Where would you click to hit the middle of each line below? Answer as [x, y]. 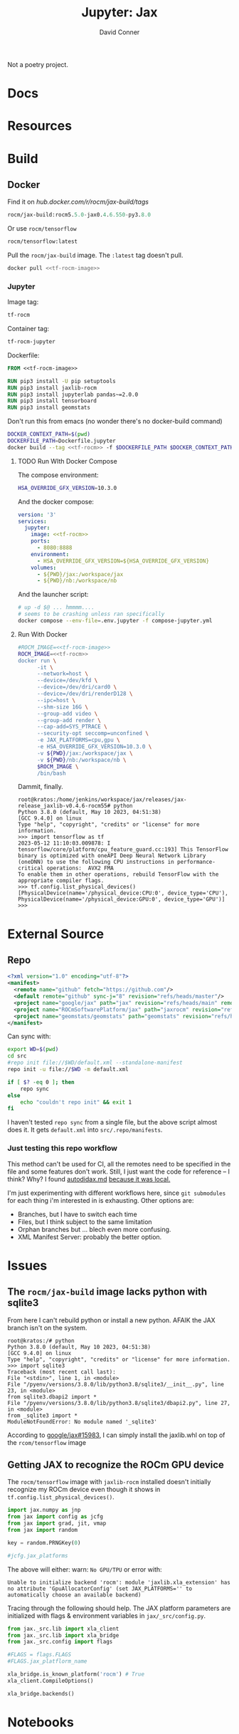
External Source [56, 934]
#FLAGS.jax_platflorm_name [47, 1661]
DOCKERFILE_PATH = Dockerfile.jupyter [62, 441]
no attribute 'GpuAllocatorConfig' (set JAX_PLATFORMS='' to [100, 1589]
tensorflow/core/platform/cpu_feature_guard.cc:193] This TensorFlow [123, 850]
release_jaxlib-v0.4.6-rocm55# [64, 806]
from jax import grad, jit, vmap [57, 1524]
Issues [27, 1265]
